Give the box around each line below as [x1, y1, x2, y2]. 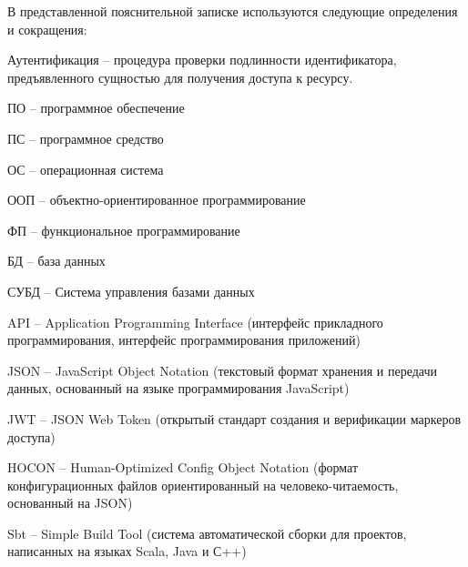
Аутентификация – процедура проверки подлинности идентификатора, [7, 50, 397, 69]
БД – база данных [7, 251, 106, 270]
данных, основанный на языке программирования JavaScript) [7, 379, 350, 398]
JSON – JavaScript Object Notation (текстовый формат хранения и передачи [7, 360, 438, 380]
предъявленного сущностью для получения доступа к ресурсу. [7, 67, 353, 86]
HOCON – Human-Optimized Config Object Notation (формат [7, 458, 359, 477]
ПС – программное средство [7, 128, 164, 147]
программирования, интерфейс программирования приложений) [7, 330, 361, 349]
